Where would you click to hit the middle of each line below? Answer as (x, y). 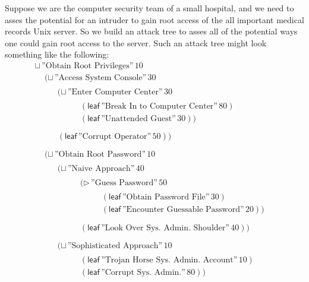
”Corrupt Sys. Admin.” (143, 272)
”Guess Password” (124, 183)
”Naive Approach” (101, 169)
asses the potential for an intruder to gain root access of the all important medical (154, 19)
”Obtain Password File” (166, 197)
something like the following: (57, 54)
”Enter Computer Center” (115, 92)
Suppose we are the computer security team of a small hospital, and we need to (149, 8)
